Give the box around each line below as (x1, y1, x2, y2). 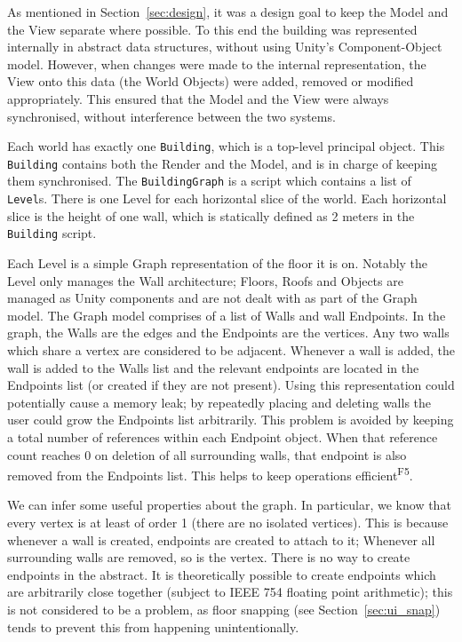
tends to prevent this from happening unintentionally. (7, 617, 299, 636)
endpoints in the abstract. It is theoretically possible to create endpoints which (7, 565, 436, 583)
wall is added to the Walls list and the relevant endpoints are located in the (7, 358, 419, 376)
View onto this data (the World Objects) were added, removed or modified (7, 72, 414, 91)
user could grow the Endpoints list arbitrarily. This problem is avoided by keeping (7, 410, 454, 429)
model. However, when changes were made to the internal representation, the (7, 54, 426, 73)
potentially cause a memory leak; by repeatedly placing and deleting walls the (7, 392, 432, 411)
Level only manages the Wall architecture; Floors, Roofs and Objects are (7, 271, 403, 289)
